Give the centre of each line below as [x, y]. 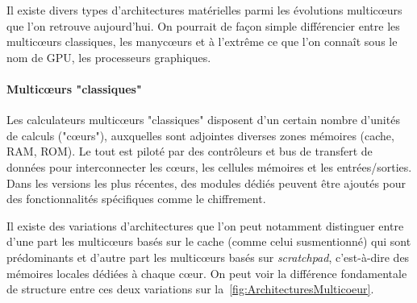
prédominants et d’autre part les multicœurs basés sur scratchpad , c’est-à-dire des [208, 257]
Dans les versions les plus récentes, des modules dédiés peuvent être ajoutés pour [206, 183]
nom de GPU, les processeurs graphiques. [109, 57]
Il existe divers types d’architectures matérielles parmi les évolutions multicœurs [204, 10]
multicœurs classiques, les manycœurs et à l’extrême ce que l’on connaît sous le [202, 42]
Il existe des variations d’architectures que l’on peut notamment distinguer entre [205, 225]
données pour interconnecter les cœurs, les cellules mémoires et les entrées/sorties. [209, 166]
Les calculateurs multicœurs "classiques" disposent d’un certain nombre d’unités [203, 120]
